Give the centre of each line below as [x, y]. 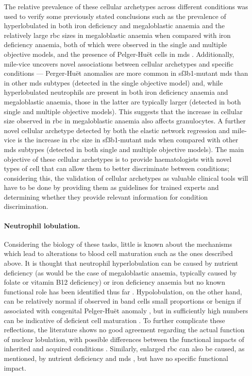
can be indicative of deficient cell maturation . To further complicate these [115, 320]
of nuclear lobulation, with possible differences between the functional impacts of [124, 339]
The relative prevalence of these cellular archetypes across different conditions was [126, 6]
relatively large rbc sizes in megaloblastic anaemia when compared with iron [118, 35]
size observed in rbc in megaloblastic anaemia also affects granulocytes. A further [125, 121]
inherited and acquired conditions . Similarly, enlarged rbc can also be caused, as [124, 349]
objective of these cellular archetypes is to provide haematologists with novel [118, 159]
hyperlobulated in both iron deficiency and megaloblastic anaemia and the [114, 26]
